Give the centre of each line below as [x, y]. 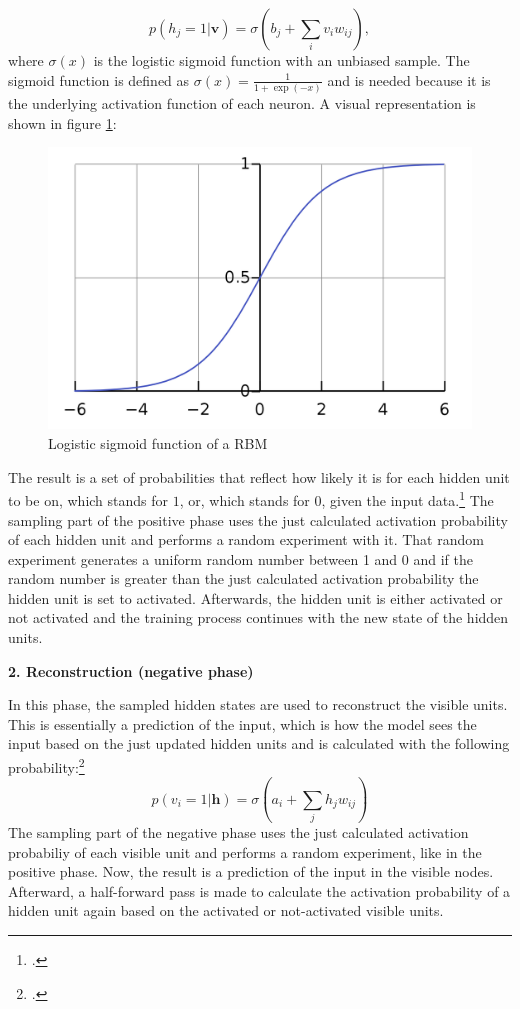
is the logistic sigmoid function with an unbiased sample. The [281, 60]
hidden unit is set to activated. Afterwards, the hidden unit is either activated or [255, 597]
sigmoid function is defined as [99, 79]
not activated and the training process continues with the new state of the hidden [258, 617]
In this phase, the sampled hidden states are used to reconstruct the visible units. [258, 704]
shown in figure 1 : [62, 122]
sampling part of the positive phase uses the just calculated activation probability [258, 519]
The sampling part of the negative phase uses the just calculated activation [238, 832]
